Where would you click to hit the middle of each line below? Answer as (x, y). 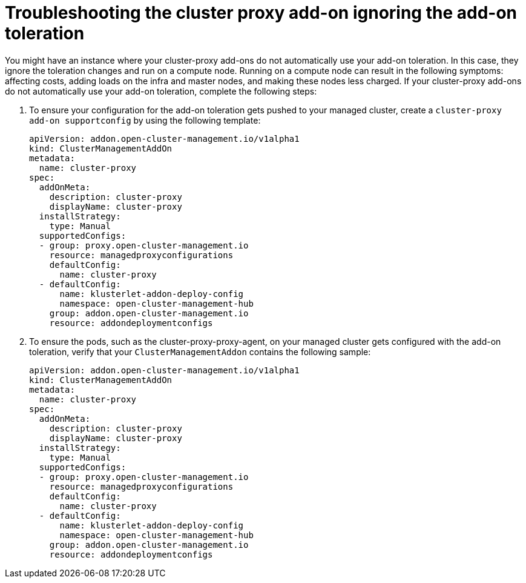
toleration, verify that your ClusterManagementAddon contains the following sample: (200, 351)
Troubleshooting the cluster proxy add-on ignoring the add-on (261, 13)
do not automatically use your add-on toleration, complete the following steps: (161, 91)
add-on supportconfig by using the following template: (145, 120)
